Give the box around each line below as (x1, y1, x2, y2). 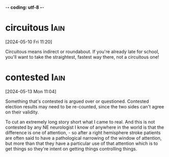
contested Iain (5, 72, 66, 83)
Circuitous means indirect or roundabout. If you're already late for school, (5, 48, 159, 55)
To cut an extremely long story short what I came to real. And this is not (5, 119, 155, 125)
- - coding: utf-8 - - (5, 5, 44, 10)
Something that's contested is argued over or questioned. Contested (5, 98, 149, 104)
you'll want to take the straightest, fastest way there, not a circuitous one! (5, 54, 159, 60)
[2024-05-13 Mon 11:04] (5, 88, 57, 94)
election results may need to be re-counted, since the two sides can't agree (5, 103, 164, 109)
